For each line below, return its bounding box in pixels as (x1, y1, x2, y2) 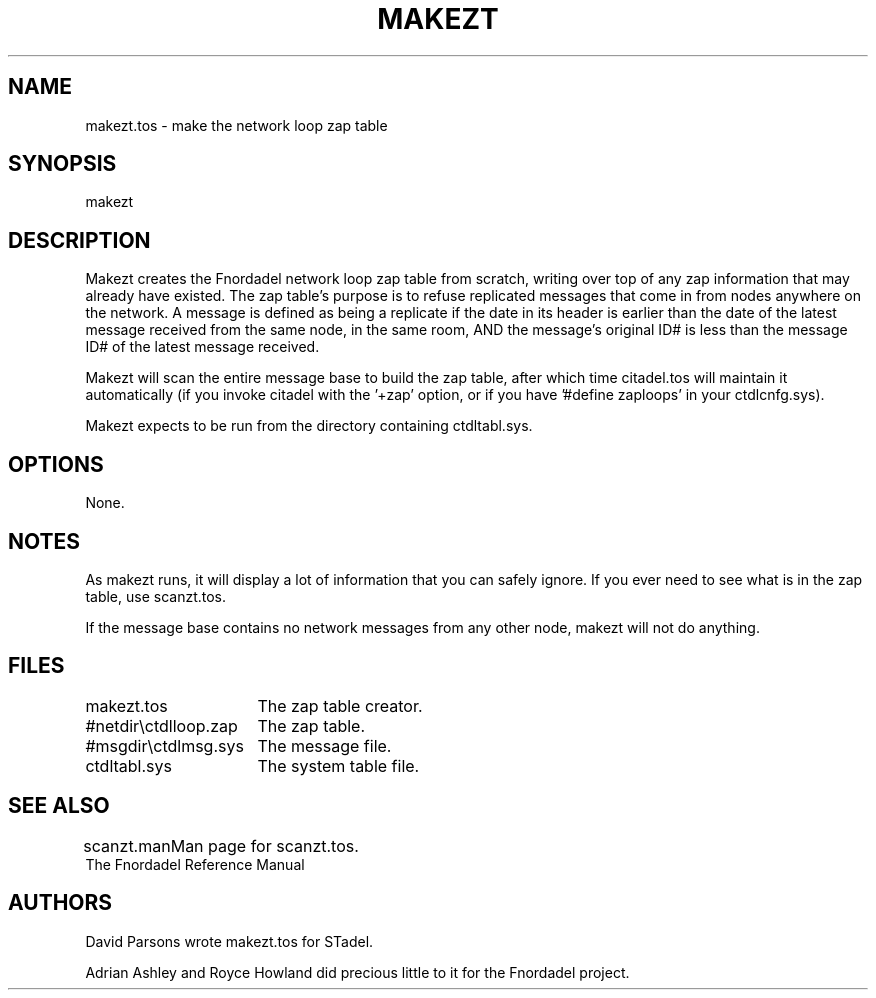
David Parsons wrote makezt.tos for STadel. (85, 932, 374, 950)
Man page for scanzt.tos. (170, 835, 359, 856)
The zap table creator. (257, 695, 423, 716)
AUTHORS (8, 890, 113, 916)
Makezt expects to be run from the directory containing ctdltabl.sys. (85, 417, 533, 435)
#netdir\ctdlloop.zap (85, 715, 238, 736)
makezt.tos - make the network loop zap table (85, 116, 388, 134)
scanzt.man (83, 835, 171, 856)
